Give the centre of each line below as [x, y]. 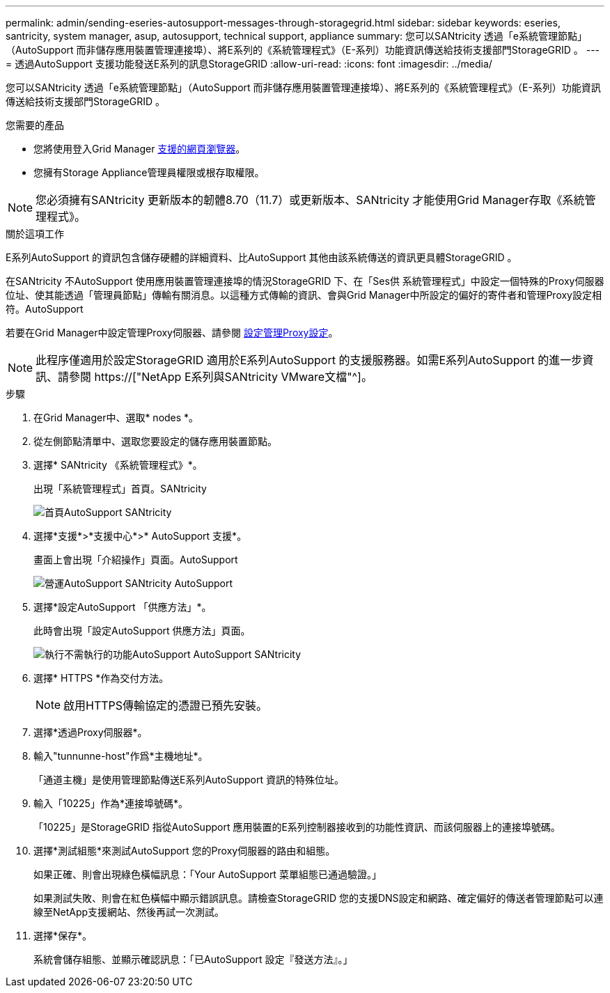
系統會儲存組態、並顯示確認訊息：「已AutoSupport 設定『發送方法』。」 [193, 959]
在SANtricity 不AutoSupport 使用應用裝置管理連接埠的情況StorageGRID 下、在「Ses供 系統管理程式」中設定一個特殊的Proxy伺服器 [305, 281]
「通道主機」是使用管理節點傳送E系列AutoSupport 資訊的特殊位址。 [189, 780]
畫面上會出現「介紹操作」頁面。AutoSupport [136, 560]
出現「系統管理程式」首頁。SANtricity [120, 488]
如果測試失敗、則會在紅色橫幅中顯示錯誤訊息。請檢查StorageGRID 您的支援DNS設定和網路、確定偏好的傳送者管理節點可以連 [319, 898]
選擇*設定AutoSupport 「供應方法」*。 [123, 607]
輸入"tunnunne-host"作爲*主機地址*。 [121, 756]
